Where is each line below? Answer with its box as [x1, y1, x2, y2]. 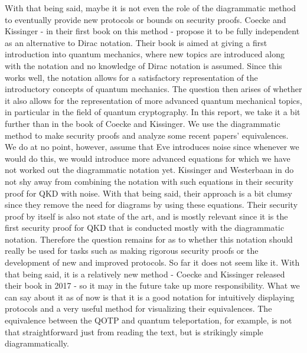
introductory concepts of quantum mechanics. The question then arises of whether [5, 83, 302, 95]
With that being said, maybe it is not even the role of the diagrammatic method [5, 2, 296, 14]
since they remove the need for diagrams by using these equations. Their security [5, 198, 298, 211]
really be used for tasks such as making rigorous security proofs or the [5, 244, 259, 257]
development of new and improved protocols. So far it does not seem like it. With [5, 256, 300, 269]
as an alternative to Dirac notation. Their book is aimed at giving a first [5, 36, 267, 48]
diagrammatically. [5, 337, 69, 349]
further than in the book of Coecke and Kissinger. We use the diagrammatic [5, 117, 280, 129]
